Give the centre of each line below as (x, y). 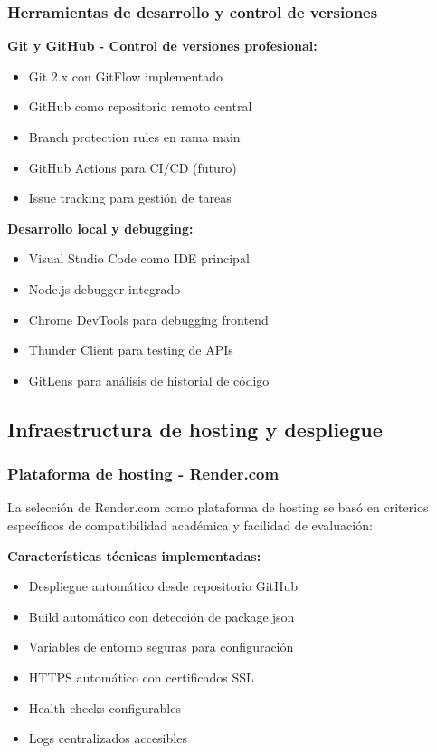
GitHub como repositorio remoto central (140, 106)
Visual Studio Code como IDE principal (139, 258)
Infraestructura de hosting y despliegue (195, 429)
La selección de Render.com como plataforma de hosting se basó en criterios (218, 507)
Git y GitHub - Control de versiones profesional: (162, 46)
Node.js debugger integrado (104, 288)
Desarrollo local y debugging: (100, 228)
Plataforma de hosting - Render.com (143, 474)
